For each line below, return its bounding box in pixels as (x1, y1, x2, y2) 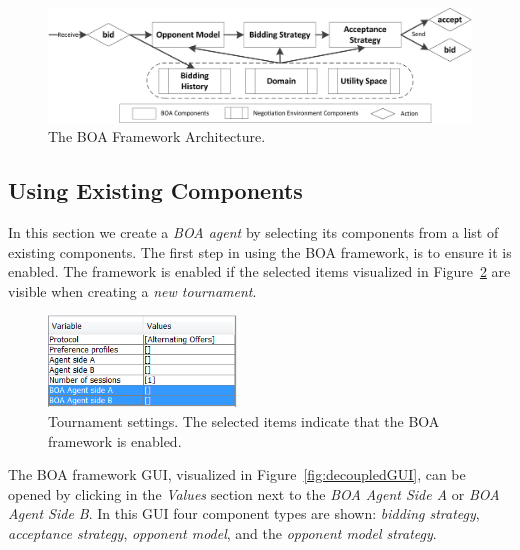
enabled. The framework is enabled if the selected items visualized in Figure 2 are (8, 261, 511, 282)
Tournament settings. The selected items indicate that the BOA (48, 410, 440, 431)
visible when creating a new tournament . (8, 280, 257, 301)
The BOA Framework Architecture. (48, 126, 266, 147)
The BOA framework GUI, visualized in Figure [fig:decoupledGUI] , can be (8, 464, 466, 485)
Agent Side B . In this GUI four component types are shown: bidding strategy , (8, 503, 480, 524)
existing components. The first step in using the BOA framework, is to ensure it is (8, 241, 512, 262)
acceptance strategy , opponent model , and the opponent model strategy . (8, 522, 437, 543)
